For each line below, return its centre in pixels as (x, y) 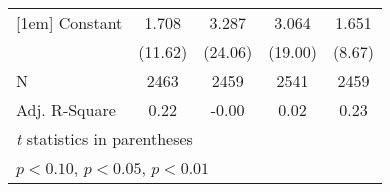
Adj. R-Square (66, 109)
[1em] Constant (69, 22)
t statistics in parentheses (104, 138)
